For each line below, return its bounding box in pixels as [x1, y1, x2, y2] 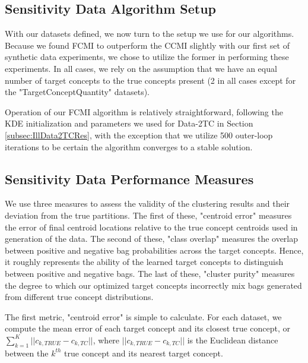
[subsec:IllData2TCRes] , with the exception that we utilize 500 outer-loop [5, 128, 273, 141]
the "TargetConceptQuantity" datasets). [5, 86, 150, 98]
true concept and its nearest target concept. [64, 346, 223, 359]
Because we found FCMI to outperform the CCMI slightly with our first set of [5, 39, 290, 51]
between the [5, 346, 49, 359]
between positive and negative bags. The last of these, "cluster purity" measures [5, 267, 295, 279]
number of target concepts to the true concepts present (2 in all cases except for [5, 74, 296, 86]
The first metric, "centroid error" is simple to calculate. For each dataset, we [5, 310, 282, 323]
